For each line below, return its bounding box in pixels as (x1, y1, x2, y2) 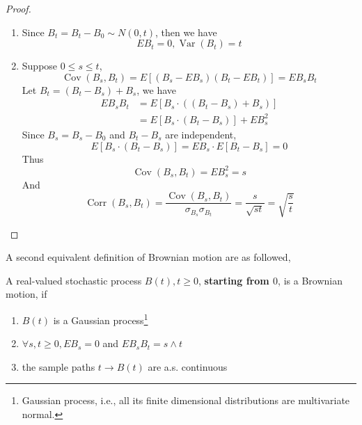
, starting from (198, 273, 269, 287)
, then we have (155, 24, 217, 39)
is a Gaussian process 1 (53, 310, 148, 327)
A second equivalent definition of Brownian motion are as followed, (6, 250, 291, 264)
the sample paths (22, 359, 95, 374)
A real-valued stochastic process (6, 273, 142, 287)
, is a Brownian (278, 273, 343, 287)
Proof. (6, 1, 31, 15)
